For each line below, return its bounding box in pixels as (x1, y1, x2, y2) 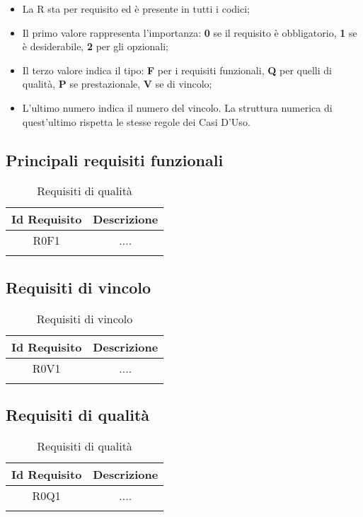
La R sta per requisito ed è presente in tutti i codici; (22, 1, 250, 16)
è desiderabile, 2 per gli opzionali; (22, 39, 168, 54)
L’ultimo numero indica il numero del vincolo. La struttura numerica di (22, 100, 333, 115)
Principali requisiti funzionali (6, 149, 224, 170)
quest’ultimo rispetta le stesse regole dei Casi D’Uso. (22, 114, 250, 129)
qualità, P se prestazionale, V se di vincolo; (22, 76, 212, 91)
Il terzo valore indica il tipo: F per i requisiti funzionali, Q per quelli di (22, 62, 332, 77)
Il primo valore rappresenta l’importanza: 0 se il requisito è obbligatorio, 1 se (22, 25, 357, 40)
